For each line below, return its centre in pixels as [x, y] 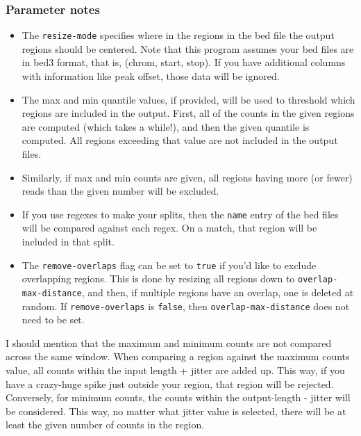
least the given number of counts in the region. [105, 425]
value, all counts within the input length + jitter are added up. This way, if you [175, 370]
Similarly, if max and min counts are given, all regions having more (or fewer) [187, 177]
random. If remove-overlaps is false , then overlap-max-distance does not [186, 306]
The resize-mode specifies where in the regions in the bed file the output [178, 35]
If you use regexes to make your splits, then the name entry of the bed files [180, 214]
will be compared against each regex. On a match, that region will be [169, 228]
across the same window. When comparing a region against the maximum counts [178, 356]
